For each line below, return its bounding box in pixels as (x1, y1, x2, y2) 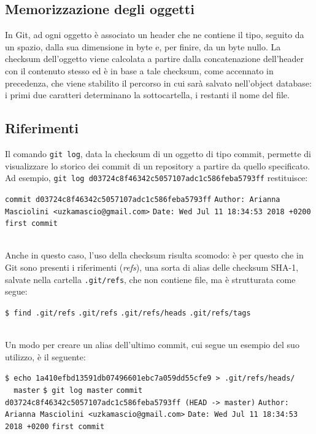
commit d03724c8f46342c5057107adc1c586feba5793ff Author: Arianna (5, 195, 280, 204)
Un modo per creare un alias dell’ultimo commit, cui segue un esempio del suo (5, 338, 299, 351)
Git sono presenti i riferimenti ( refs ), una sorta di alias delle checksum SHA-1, (5, 261, 299, 274)
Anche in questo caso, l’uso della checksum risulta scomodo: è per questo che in (5, 249, 304, 262)
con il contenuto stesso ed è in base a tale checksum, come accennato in (5, 64, 274, 77)
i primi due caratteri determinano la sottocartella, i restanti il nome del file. (5, 88, 290, 101)
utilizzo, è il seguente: (5, 350, 86, 363)
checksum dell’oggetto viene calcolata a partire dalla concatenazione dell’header (5, 52, 304, 65)
